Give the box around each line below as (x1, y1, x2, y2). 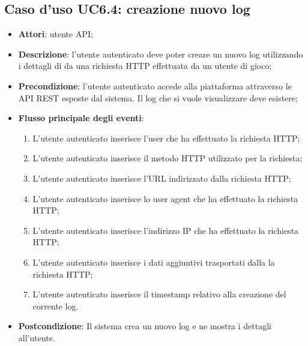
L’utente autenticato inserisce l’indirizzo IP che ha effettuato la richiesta (32, 224, 299, 236)
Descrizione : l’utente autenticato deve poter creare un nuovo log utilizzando (18, 47, 303, 60)
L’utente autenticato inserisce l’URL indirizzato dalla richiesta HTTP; (32, 172, 291, 184)
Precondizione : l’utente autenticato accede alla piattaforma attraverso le (18, 79, 292, 92)
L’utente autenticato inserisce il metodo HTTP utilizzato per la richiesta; (32, 152, 303, 164)
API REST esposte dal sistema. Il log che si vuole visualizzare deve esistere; (18, 91, 298, 104)
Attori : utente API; (18, 28, 93, 40)
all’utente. (18, 331, 55, 344)
